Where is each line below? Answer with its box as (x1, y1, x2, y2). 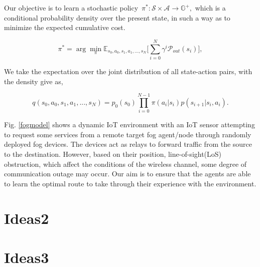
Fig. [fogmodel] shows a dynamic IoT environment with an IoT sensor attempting (4, 119, 255, 130)
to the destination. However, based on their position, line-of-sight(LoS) (4, 149, 222, 159)
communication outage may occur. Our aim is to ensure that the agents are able (4, 168, 251, 179)
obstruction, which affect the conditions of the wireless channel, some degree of (4, 158, 247, 169)
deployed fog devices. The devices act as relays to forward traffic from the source (4, 139, 252, 149)
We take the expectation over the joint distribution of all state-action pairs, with (4, 66, 252, 76)
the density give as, (4, 76, 63, 86)
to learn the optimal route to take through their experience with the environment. (4, 178, 256, 188)
